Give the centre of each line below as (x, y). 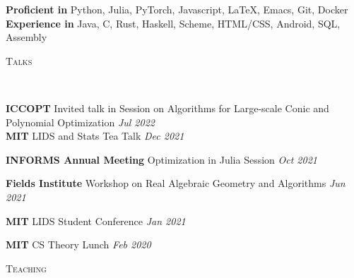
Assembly (26, 37)
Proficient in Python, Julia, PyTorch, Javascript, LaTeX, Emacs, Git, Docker (177, 9)
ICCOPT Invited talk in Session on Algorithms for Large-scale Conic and (167, 108)
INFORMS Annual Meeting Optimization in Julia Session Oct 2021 (161, 159)
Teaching (26, 268)
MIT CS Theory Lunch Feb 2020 (78, 244)
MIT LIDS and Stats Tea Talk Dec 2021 (95, 136)
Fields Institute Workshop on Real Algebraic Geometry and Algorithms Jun (176, 183)
